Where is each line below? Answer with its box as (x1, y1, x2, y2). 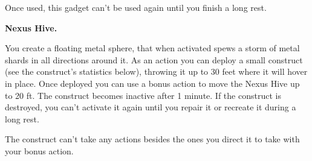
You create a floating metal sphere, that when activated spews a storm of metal (5, 42, 300, 54)
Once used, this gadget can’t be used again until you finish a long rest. (5, 1, 267, 13)
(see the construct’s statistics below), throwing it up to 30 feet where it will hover (5, 65, 308, 78)
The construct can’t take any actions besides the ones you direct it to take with (5, 133, 300, 145)
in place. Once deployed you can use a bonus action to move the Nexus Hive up (5, 77, 300, 89)
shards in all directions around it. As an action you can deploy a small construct (5, 53, 303, 66)
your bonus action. (5, 144, 74, 157)
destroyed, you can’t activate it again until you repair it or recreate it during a (5, 101, 296, 113)
